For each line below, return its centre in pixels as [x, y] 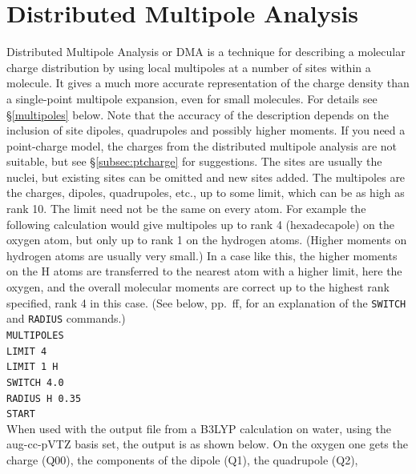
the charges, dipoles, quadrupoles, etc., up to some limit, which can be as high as [206, 193]
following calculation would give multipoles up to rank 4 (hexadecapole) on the [200, 224]
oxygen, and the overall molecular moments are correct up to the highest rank [198, 287]
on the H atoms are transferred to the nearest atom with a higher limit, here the [204, 271]
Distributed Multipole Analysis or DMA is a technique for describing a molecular [206, 52]
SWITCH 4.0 [35, 382]
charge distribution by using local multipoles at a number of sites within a [189, 67]
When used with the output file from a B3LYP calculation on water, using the [199, 428]
